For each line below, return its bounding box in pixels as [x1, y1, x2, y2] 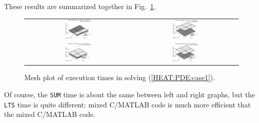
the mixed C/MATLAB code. [4, 109, 96, 119]
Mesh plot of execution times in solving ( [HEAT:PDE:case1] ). [24, 72, 215, 83]
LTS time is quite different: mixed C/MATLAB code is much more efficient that [4, 99, 251, 109]
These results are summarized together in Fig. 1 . [4, 1, 156, 11]
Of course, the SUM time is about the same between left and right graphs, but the [4, 89, 255, 100]
